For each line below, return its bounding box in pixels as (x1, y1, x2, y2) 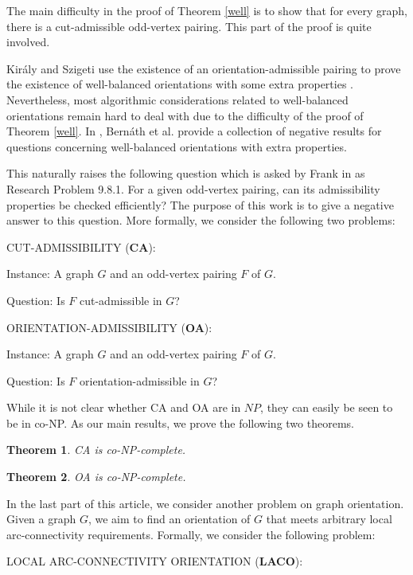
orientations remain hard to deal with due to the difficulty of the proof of (6, 107, 364, 123)
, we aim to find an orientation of (88, 510, 251, 527)
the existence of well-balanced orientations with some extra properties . (6, 76, 354, 92)
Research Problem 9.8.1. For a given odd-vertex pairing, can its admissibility (6, 180, 380, 197)
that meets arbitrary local (266, 510, 392, 527)
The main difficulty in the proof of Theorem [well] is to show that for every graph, (6, 2, 407, 18)
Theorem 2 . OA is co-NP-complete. (6, 468, 186, 485)
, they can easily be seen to (260, 399, 393, 416)
